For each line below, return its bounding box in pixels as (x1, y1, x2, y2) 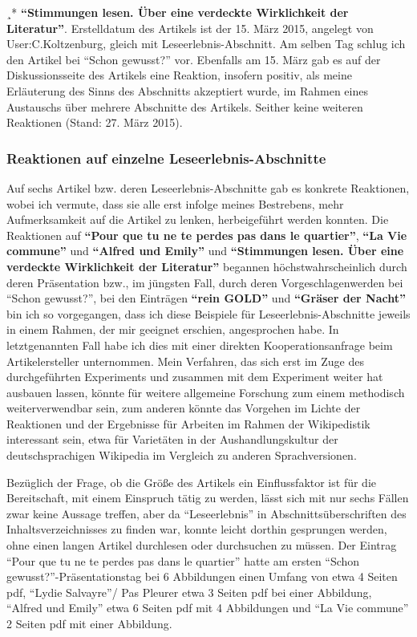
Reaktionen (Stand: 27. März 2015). (6, 114, 183, 131)
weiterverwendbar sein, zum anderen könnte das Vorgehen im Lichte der (6, 400, 361, 416)
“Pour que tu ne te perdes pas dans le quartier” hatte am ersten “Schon (6, 552, 360, 569)
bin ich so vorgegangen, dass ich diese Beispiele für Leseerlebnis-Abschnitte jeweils (6, 305, 411, 322)
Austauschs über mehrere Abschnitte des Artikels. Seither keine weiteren (6, 98, 363, 115)
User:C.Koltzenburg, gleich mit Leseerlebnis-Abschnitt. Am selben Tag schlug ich (6, 35, 406, 52)
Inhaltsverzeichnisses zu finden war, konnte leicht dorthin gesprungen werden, (6, 521, 387, 538)
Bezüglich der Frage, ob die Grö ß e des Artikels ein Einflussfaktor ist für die (6, 473, 376, 490)
